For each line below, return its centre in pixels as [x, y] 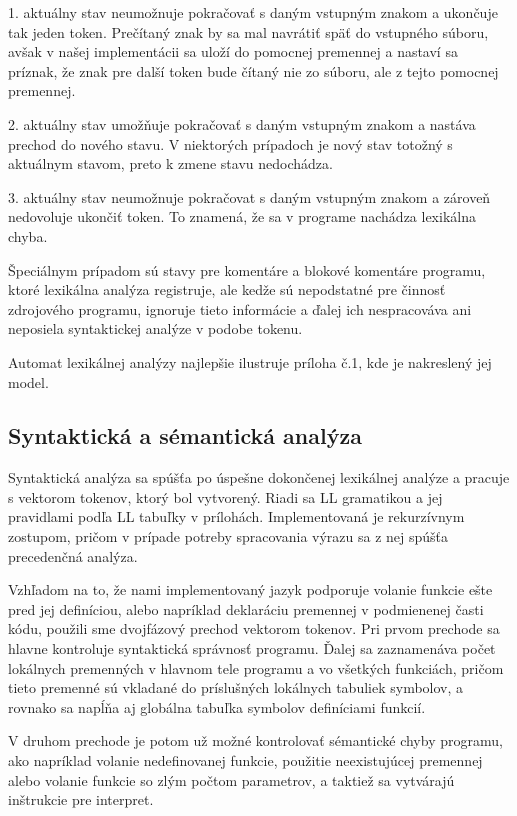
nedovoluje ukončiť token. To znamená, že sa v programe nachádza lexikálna [242, 216]
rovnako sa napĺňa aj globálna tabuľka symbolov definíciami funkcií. [217, 706]
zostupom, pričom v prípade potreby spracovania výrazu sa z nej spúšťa [228, 536]
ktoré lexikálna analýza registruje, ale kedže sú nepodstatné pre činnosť [227, 289]
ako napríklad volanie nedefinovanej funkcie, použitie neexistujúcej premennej [245, 760]
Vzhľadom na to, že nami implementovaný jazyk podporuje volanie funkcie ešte [250, 589]
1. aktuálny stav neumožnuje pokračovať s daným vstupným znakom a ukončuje [253, 12]
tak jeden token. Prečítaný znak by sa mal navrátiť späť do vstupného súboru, [248, 31]
